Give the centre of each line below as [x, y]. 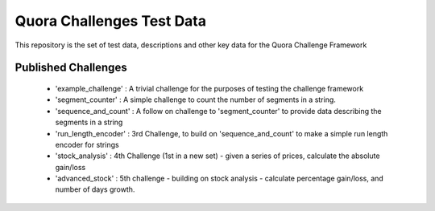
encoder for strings [87, 144]
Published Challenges [71, 68]
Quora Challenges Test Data [111, 21]
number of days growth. [95, 189]
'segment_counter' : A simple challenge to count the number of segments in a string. [195, 99]
